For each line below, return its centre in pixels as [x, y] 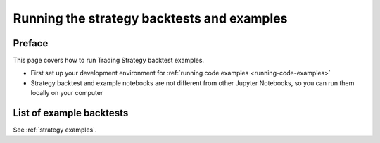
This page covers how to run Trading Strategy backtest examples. [108, 61]
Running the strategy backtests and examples [150, 18]
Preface [31, 43]
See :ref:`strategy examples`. [55, 130]
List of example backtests [71, 113]
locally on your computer [67, 93]
